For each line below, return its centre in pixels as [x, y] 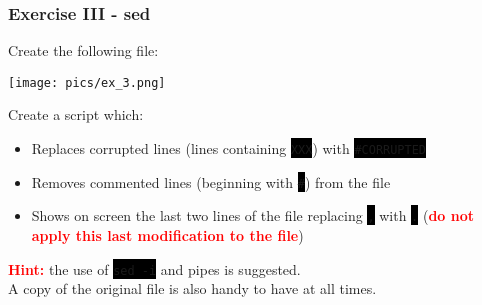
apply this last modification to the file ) [167, 235]
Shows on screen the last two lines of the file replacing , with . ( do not [253, 215]
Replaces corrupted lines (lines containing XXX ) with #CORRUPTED [228, 148]
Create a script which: [76, 114]
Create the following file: [83, 50]
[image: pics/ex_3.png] [87, 82]
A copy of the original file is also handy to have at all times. [192, 288]
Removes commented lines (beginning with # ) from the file [211, 181]
